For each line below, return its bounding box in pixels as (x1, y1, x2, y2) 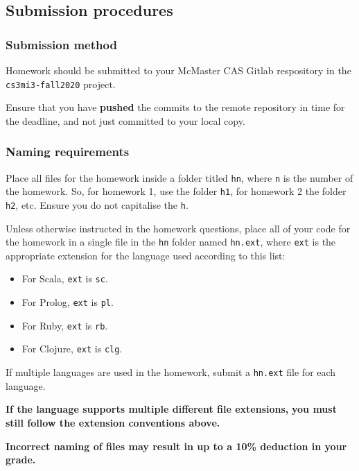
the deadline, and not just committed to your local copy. (6, 113, 245, 128)
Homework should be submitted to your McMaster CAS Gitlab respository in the (6, 63, 351, 77)
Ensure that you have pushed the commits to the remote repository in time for (6, 100, 345, 114)
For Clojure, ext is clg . (21, 341, 123, 356)
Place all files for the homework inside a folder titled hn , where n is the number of (6, 170, 353, 185)
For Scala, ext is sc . (21, 271, 108, 286)
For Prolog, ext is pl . (21, 295, 114, 309)
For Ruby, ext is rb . (21, 318, 108, 332)
